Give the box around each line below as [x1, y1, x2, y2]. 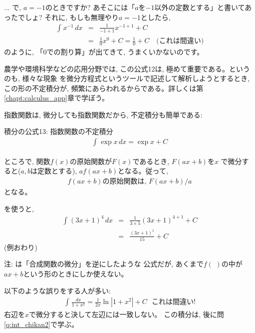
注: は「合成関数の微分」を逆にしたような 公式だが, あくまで [4, 258, 204, 269]
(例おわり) [4, 241, 37, 252]
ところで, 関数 [4, 155, 50, 166]
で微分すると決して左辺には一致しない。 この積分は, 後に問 [29, 309, 224, 319]
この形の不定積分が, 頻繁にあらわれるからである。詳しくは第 [4, 82, 204, 93]
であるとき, [132, 155, 170, 166]
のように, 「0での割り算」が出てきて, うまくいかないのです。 [4, 46, 204, 56]
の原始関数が [69, 155, 112, 166]
